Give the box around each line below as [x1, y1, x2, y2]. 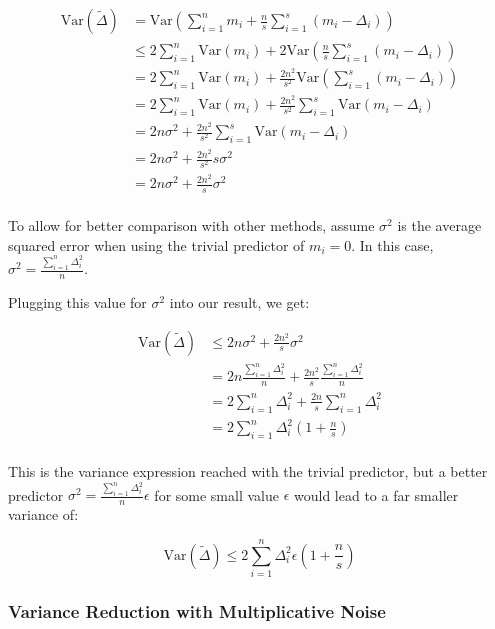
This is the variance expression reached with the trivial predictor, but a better [8, 460, 488, 481]
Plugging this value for [8, 291, 147, 312]
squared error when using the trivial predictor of [8, 234, 305, 255]
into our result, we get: [169, 291, 310, 312]
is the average [397, 215, 482, 236]
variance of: [8, 504, 79, 525]
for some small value [154, 484, 279, 505]
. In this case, [351, 234, 434, 255]
